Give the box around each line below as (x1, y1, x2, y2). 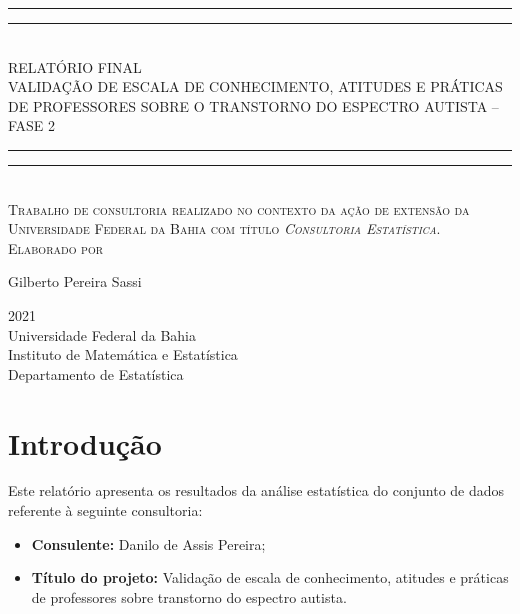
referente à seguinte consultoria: (8, 500, 203, 521)
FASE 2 (8, 115, 56, 136)
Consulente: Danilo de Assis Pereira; (31, 533, 266, 554)
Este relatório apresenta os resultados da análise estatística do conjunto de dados (8, 480, 505, 501)
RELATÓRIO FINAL (8, 56, 142, 77)
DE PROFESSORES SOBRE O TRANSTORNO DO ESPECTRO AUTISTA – (8, 95, 499, 116)
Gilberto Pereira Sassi (8, 271, 142, 292)
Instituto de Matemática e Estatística (8, 344, 238, 365)
